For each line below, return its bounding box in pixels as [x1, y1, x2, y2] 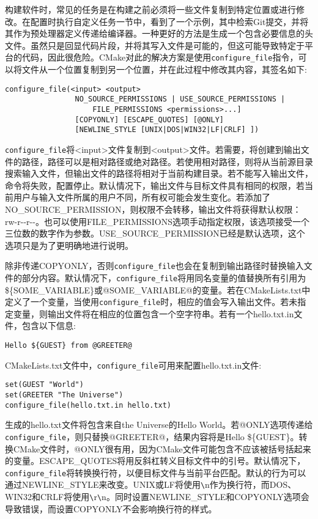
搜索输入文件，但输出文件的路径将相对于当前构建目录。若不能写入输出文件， [5, 167, 313, 180]
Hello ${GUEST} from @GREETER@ [5, 341, 132, 350]
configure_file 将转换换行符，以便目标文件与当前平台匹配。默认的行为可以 [5, 466, 306, 479]
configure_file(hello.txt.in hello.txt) [5, 400, 172, 410]
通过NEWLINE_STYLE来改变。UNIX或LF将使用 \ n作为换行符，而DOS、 [5, 478, 297, 491]
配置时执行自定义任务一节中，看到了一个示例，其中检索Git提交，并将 [30, 15, 309, 28]
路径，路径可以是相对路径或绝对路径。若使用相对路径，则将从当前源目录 [21, 155, 313, 167]
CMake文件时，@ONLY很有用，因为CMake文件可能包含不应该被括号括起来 [13, 442, 311, 455]
